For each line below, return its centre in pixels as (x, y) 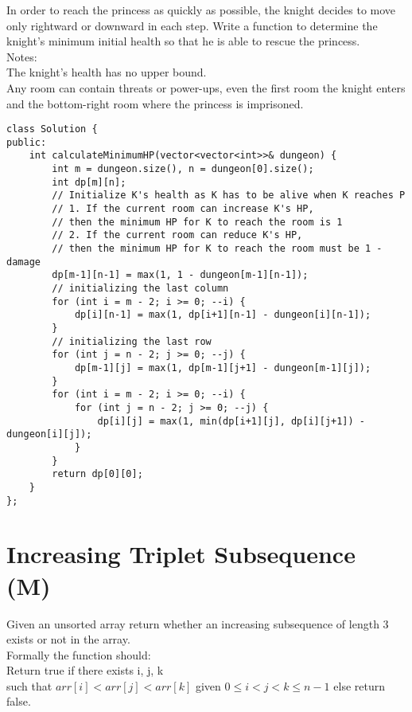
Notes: (22, 56)
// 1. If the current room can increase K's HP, (183, 209)
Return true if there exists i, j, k (85, 670)
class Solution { (52, 129)
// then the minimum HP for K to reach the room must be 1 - (217, 249)
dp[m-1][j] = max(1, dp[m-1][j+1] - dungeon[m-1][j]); (223, 368)
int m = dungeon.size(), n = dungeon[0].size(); (183, 169)
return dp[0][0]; (97, 474)
